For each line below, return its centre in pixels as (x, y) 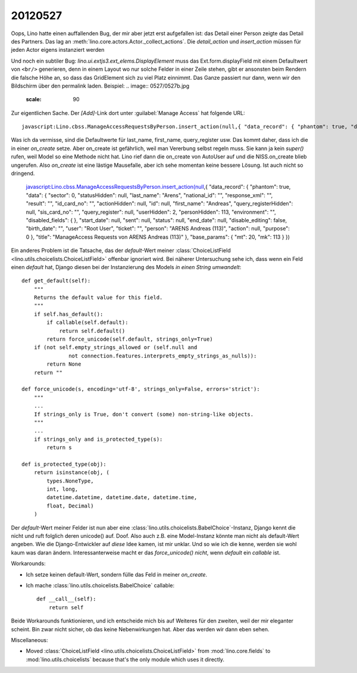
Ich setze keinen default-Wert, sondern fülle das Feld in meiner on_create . (117, 574)
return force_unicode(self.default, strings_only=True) (130, 339)
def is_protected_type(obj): (64, 464)
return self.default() (92, 331)
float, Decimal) (70, 506)
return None (64, 364)
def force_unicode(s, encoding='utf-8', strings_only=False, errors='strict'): (141, 389)
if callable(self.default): (87, 323)
